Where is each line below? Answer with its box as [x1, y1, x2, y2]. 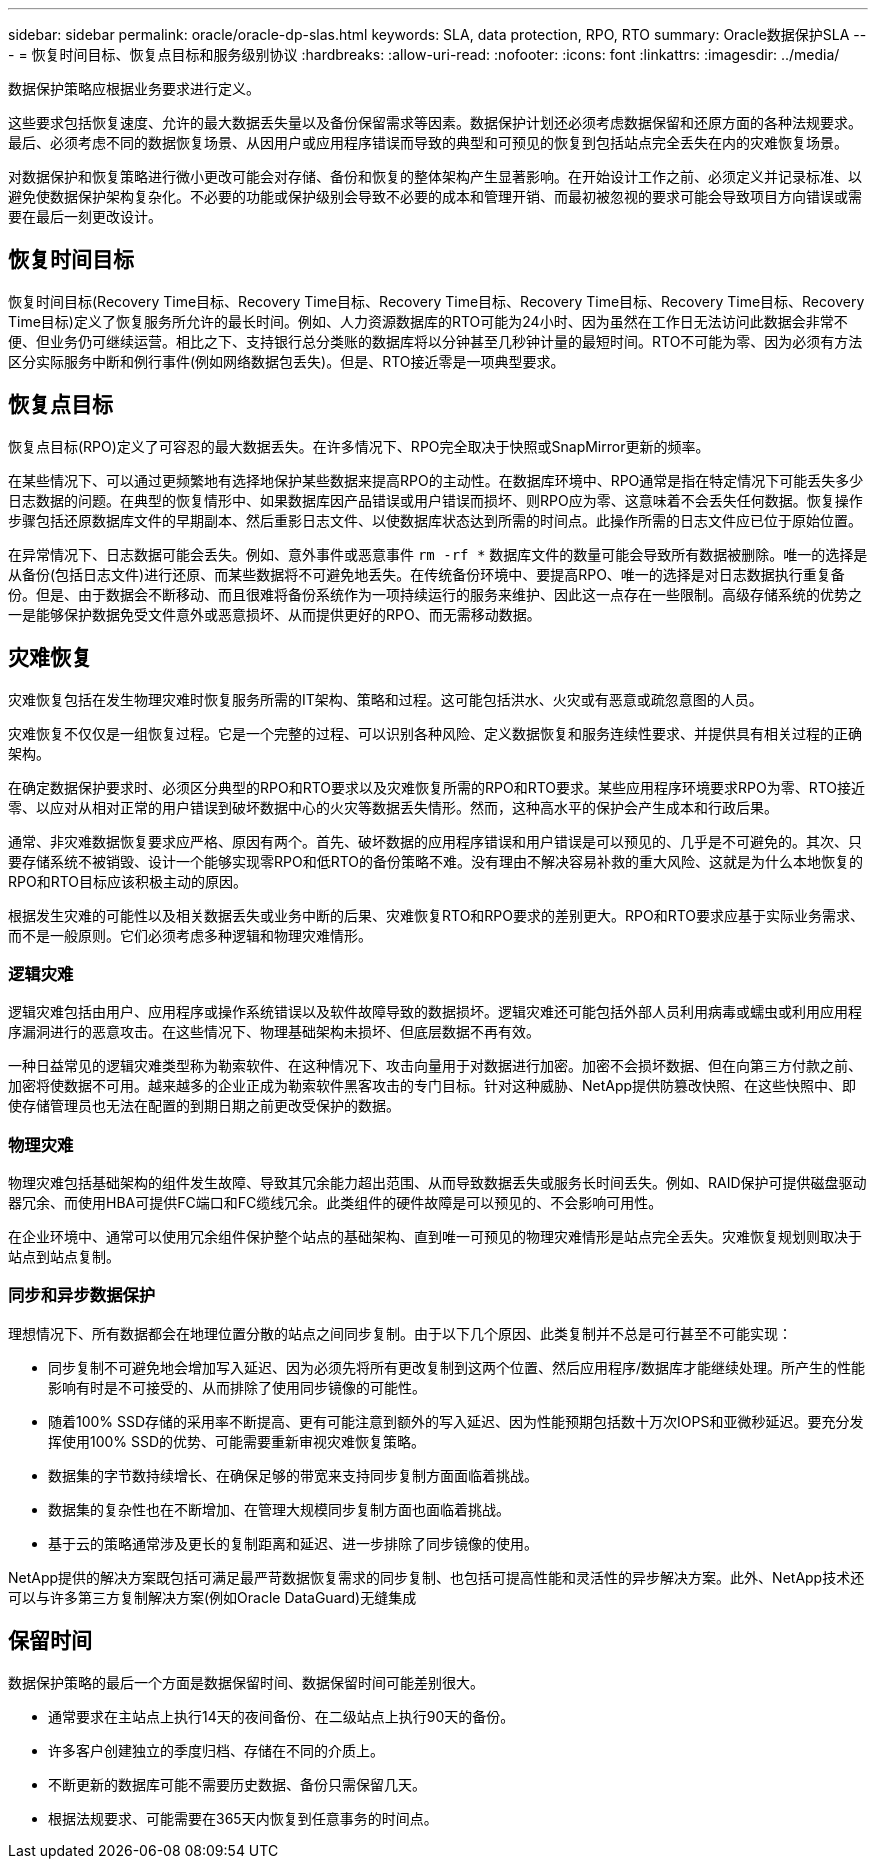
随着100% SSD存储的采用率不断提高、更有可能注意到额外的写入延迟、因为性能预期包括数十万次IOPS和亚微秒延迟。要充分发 [48, 1412, 864, 1430]
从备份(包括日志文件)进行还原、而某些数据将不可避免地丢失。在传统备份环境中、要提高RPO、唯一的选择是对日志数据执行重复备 [8, 565, 845, 583]
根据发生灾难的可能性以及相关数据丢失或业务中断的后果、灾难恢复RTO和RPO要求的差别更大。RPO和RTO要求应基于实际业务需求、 [8, 906, 864, 924]
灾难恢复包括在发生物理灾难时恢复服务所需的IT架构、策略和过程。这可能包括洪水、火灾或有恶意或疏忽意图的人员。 [8, 690, 763, 708]
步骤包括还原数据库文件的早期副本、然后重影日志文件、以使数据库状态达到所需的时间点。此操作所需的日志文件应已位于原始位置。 [8, 511, 862, 529]
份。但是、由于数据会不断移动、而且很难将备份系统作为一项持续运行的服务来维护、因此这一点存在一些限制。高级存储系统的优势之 [8, 585, 862, 603]
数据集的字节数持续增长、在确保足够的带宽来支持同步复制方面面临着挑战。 [48, 1466, 538, 1484]
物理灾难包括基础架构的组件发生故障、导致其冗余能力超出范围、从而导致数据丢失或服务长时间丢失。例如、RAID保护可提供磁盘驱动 [8, 1174, 867, 1192]
